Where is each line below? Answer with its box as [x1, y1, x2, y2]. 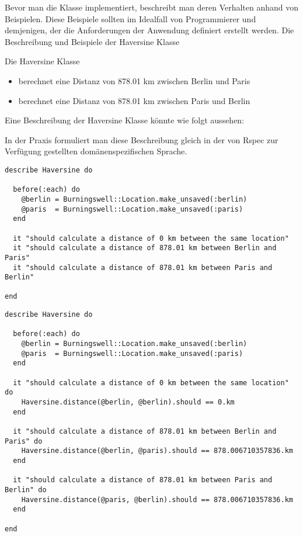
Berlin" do [5, 485, 47, 494]
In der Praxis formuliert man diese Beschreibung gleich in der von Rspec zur [5, 133, 278, 146]
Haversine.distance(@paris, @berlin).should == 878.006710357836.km [21, 495, 293, 504]
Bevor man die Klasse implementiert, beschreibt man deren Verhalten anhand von [5, 1, 299, 13]
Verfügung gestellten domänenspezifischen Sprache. [5, 145, 187, 157]
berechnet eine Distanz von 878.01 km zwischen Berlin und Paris [18, 74, 250, 87]
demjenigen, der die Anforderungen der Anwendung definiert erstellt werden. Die [5, 24, 294, 36]
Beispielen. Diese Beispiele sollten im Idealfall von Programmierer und [5, 12, 256, 25]
